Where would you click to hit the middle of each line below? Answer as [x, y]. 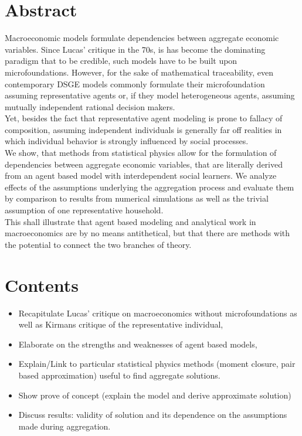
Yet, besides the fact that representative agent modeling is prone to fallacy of [144, 118]
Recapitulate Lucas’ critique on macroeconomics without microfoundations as [158, 313]
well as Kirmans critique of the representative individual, [121, 324]
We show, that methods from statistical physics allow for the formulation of [141, 153]
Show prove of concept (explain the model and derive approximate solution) [155, 395]
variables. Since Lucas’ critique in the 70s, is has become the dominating [135, 49]
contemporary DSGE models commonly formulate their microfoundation [135, 84]
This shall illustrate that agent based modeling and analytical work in [130, 221]
